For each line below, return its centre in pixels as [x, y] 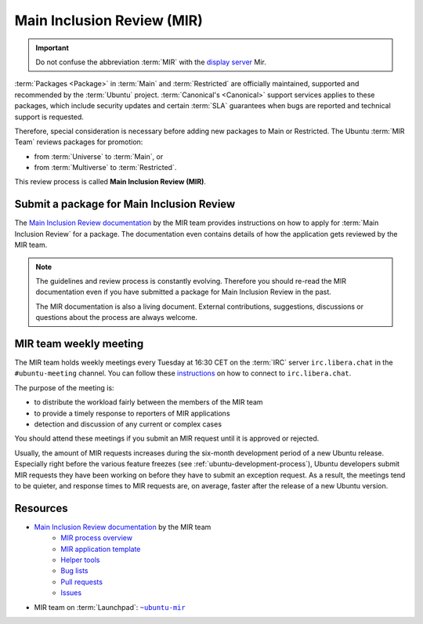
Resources [41, 508]
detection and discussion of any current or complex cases [128, 424]
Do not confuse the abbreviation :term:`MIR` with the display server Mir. [151, 62]
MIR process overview [97, 538]
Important [52, 48]
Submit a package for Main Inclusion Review [125, 204]
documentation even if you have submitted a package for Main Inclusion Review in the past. [184, 292]
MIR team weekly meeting [79, 344]
